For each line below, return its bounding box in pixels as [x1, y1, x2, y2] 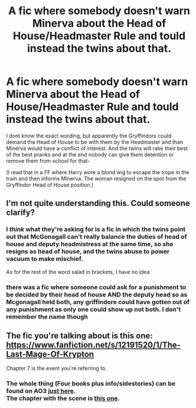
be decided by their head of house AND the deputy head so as [6, 291, 188, 299]
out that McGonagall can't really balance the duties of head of [6, 233, 187, 241]
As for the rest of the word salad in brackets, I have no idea [6, 268, 150, 275]
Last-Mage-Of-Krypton [6, 349, 94, 359]
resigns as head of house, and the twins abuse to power [6, 247, 170, 256]
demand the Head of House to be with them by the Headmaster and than [6, 138, 184, 145]
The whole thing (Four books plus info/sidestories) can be [6, 380, 176, 388]
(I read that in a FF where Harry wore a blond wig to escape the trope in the [6, 168, 190, 175]
